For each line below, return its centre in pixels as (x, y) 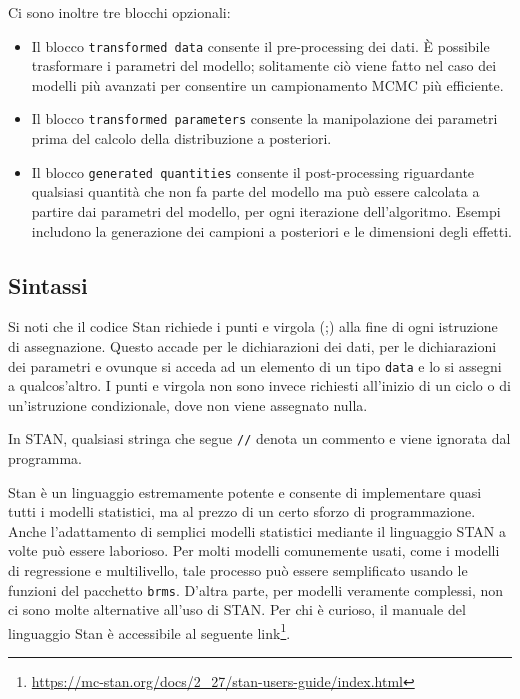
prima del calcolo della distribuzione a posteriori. (181, 138)
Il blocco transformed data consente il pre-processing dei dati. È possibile (260, 45)
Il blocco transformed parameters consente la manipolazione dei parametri (264, 118)
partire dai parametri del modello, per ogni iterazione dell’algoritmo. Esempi (266, 210)
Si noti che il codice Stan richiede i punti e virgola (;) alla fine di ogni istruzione (253, 326)
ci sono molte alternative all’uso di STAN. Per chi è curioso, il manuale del (237, 609)
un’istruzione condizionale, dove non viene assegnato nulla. (188, 404)
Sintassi (48, 284)
